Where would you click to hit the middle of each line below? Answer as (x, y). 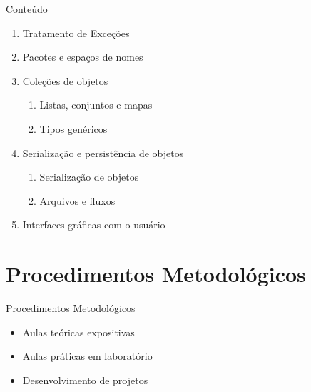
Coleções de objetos (65, 80)
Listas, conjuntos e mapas (96, 105)
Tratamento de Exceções (76, 32)
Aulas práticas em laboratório (87, 356)
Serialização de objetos (89, 177)
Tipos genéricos (73, 128)
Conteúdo (27, 9)
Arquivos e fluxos (77, 200)
